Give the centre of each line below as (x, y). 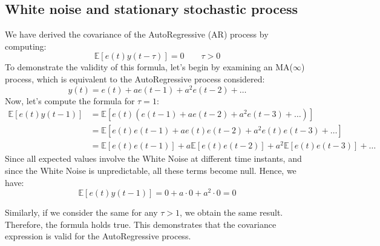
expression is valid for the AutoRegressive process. (98, 236)
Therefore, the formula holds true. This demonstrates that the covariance (141, 224)
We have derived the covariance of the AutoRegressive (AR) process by (137, 34)
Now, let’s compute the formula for (70, 100)
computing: (26, 46)
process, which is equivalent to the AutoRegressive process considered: (135, 78)
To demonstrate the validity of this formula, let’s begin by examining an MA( (149, 67)
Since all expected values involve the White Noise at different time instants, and (153, 158)
